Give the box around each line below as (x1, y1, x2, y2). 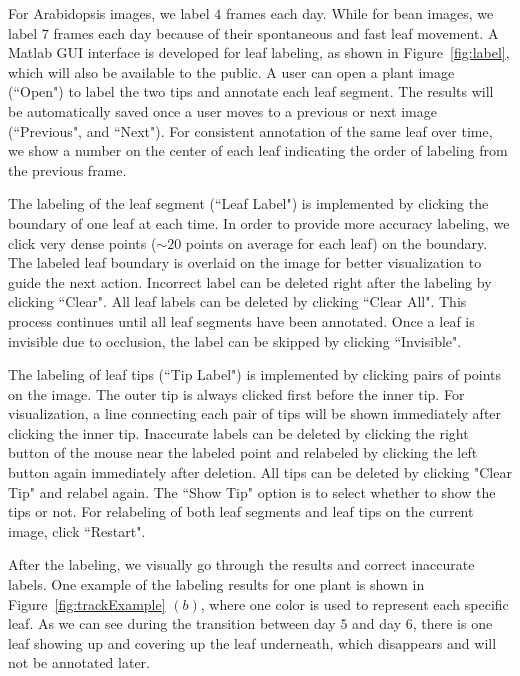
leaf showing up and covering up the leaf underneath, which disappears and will (8, 632, 497, 653)
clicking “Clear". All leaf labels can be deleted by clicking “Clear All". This (8, 291, 467, 312)
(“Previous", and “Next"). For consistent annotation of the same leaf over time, (8, 120, 493, 141)
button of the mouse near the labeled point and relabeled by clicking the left (8, 442, 478, 463)
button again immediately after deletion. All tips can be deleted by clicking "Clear (8, 462, 512, 483)
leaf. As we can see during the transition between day (8, 613, 336, 634)
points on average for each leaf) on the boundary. (185, 232, 488, 253)
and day (352, 613, 402, 634)
